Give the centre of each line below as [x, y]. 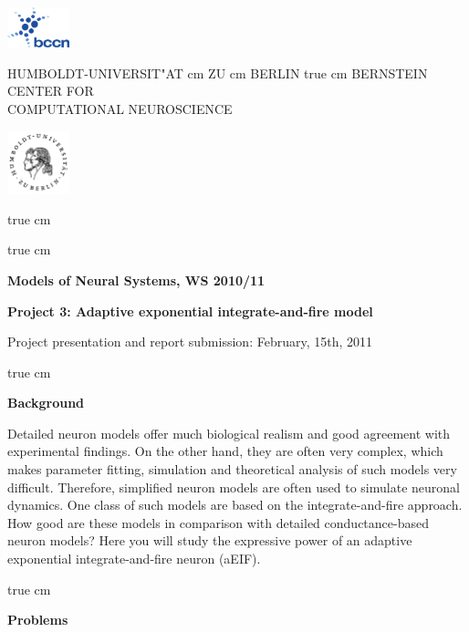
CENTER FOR [51, 91]
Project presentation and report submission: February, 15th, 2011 [190, 342]
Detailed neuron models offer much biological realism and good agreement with [229, 433]
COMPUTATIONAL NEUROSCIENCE [120, 109]
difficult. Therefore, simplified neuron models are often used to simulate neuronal [234, 487]
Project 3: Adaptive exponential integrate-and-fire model [190, 311]
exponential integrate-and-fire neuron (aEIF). [134, 559]
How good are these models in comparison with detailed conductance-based [218, 522]
